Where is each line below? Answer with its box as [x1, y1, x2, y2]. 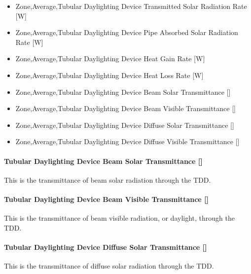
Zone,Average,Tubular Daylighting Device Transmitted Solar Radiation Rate [15, 1, 247, 11]
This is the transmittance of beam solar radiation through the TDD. [4, 174, 211, 185]
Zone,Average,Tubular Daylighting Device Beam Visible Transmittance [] [15, 103, 236, 114]
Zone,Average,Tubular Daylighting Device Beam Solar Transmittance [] [15, 86, 231, 97]
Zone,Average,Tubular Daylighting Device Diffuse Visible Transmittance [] [15, 136, 240, 147]
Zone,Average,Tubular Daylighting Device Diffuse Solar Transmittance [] [15, 119, 234, 130]
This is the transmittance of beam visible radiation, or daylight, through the [4, 213, 235, 223]
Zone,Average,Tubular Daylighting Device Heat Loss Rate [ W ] [15, 70, 204, 80]
